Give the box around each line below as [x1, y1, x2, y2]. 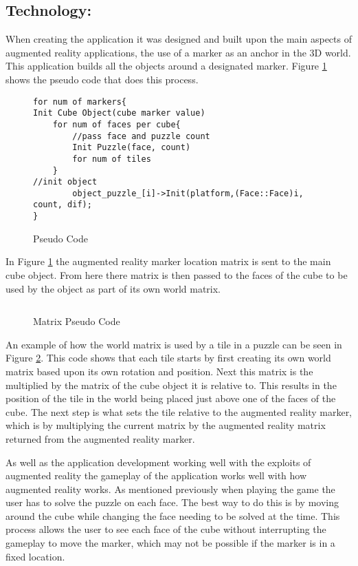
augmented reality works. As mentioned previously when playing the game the [5, 481, 335, 496]
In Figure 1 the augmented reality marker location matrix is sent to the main [5, 254, 331, 269]
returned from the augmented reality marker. [5, 431, 195, 446]
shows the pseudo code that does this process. [5, 72, 199, 86]
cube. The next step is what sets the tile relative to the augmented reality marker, [5, 404, 353, 419]
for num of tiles [72, 154, 151, 164]
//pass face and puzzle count [72, 131, 210, 141]
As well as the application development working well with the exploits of [5, 454, 311, 469]
